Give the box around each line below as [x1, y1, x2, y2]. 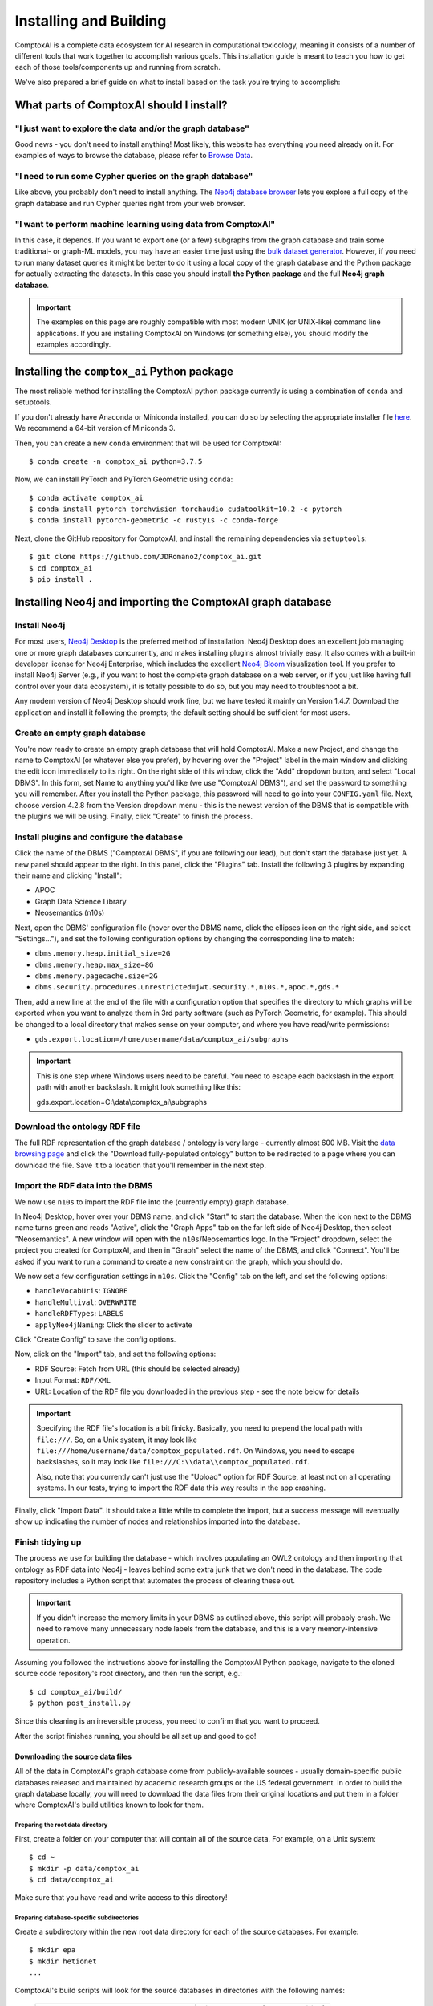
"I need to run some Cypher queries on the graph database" [14, 171, 253, 182]
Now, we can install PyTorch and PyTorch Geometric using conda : [14, 474, 233, 485]
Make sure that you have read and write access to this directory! [14, 1893, 228, 1902]
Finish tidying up [14, 1537, 82, 1548]
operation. [36, 1635, 71, 1645]
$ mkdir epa [29, 1946, 76, 1955]
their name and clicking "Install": [14, 871, 123, 880]
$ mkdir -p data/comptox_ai [29, 1864, 140, 1873]
